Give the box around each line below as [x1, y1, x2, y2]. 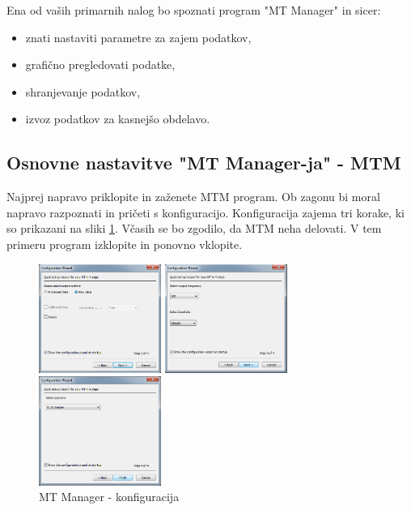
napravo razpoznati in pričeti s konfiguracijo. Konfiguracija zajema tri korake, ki [6, 204, 405, 221]
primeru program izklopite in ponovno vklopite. [6, 235, 243, 252]
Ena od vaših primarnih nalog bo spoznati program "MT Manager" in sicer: [6, 2, 381, 18]
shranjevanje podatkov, [25, 83, 141, 100]
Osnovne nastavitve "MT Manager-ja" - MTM [6, 150, 401, 175]
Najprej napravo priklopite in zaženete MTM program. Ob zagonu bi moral [6, 188, 380, 205]
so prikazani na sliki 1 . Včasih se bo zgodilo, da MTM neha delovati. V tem [6, 220, 382, 237]
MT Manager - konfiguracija [39, 488, 180, 505]
